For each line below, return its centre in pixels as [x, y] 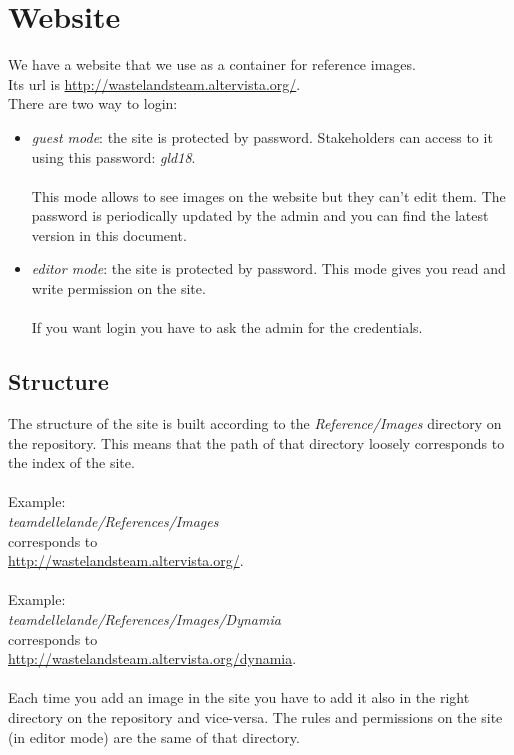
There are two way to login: [93, 103]
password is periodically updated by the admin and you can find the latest [260, 215]
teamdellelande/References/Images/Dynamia [144, 618]
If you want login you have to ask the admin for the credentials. [227, 327]
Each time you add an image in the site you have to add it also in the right [239, 697]
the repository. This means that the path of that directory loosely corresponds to [256, 442]
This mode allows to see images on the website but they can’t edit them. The [268, 195]
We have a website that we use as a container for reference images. [212, 64]
